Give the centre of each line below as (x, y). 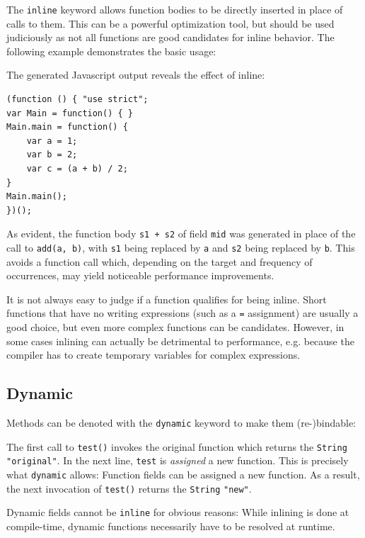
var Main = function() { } (70, 113)
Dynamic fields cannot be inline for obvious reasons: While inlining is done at (178, 512)
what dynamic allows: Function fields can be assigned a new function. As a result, (183, 475)
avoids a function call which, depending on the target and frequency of (160, 261)
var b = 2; (52, 155)
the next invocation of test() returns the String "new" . (129, 488)
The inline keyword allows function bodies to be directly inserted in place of (175, 9)
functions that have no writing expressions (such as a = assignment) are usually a (182, 313)
